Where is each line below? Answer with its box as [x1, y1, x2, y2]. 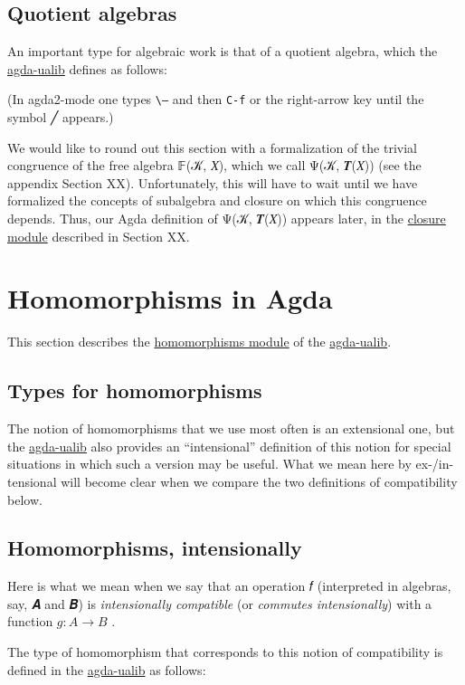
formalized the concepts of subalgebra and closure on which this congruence [7, 191, 427, 210]
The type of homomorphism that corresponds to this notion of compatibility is [7, 642, 443, 661]
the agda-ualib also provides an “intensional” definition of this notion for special [7, 436, 451, 455]
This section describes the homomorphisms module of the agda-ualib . [7, 332, 392, 351]
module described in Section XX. [7, 226, 190, 245]
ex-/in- [415, 454, 454, 473]
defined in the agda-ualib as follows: [7, 660, 206, 679]
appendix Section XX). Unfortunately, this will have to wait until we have [7, 173, 418, 192]
